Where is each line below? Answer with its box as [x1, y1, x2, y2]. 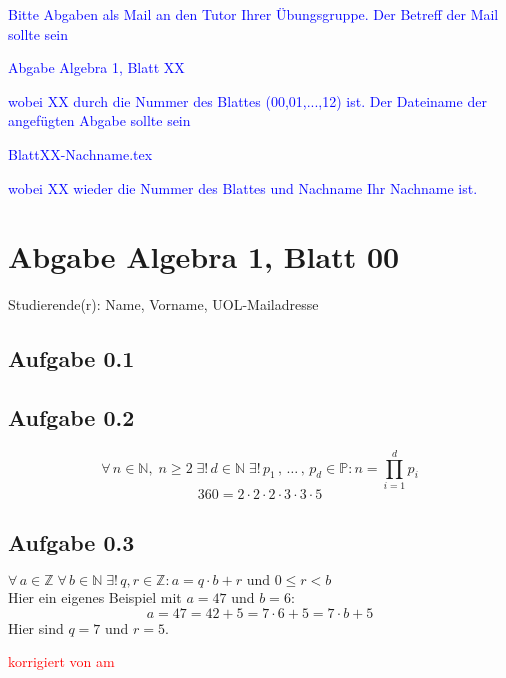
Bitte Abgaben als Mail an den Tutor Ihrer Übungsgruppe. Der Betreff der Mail [8, 4, 499, 24]
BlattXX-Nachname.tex [8, 143, 153, 164]
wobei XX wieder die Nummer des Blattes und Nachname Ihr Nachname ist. [8, 177, 478, 198]
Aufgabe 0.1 [8, 343, 135, 374]
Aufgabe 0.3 [8, 527, 135, 558]
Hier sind [8, 617, 64, 638]
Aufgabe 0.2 [8, 402, 135, 433]
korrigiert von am [8, 651, 115, 672]
